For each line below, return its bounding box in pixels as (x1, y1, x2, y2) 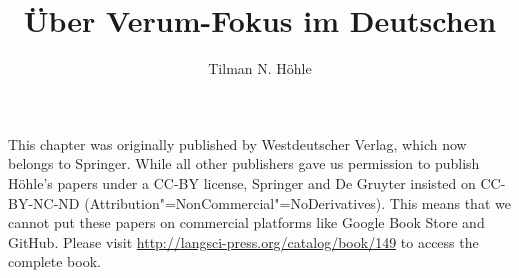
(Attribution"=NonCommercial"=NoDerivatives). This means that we (84, 192, 511, 213)
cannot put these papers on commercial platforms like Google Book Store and (8, 212, 485, 233)
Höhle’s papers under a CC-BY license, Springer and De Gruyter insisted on (8, 172, 476, 193)
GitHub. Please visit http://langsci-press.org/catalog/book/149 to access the (8, 231, 479, 252)
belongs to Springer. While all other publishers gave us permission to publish (8, 153, 480, 174)
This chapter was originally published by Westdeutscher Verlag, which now (8, 133, 467, 154)
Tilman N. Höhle (208, 58, 312, 79)
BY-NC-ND (8, 192, 80, 213)
